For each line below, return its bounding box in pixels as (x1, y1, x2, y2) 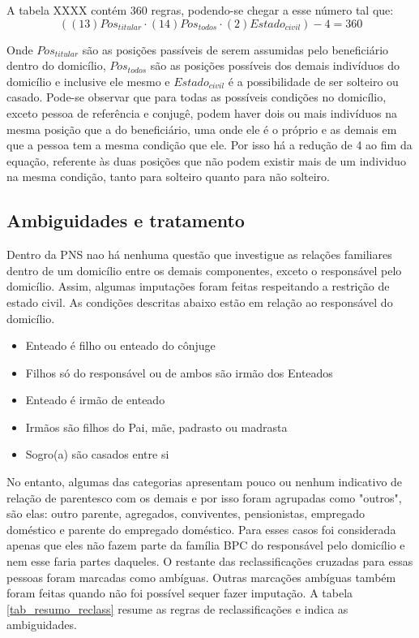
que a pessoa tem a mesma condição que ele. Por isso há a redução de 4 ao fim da (6, 136, 413, 153)
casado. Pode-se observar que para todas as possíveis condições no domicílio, (6, 88, 387, 106)
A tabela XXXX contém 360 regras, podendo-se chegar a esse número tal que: (6, 2, 394, 18)
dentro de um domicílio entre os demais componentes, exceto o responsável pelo (6, 261, 402, 278)
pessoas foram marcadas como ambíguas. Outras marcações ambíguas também (6, 568, 396, 585)
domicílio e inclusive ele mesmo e (6, 72, 170, 89)
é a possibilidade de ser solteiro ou (228, 72, 399, 89)
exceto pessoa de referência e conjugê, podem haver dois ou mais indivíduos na (6, 104, 397, 121)
